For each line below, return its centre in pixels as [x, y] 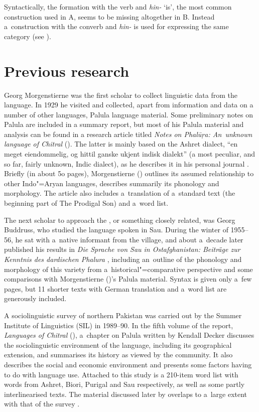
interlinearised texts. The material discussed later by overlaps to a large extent [126, 394]
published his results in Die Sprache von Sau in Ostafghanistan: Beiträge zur [122, 249]
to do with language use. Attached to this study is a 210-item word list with [121, 374]
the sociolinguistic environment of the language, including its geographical [118, 345]
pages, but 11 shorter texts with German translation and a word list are [115, 288]
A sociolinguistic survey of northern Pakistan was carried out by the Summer [123, 315]
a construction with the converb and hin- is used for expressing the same [116, 26]
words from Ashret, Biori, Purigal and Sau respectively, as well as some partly [124, 384]
